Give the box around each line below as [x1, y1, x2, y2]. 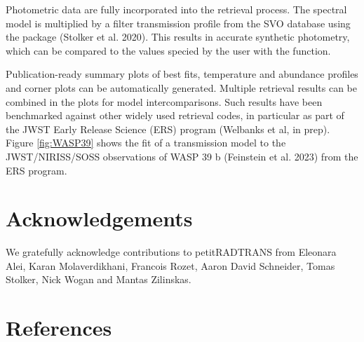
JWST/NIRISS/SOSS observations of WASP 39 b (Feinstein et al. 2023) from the [6, 149, 358, 163]
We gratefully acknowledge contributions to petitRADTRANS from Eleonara [6, 245, 337, 259]
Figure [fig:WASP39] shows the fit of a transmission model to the [6, 135, 286, 150]
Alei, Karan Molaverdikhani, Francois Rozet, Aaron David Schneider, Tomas [6, 258, 335, 273]
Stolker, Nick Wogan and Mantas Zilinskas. [6, 272, 191, 287]
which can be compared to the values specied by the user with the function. [6, 43, 331, 57]
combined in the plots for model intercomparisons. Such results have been [6, 94, 323, 109]
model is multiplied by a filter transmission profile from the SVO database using [6, 15, 351, 30]
